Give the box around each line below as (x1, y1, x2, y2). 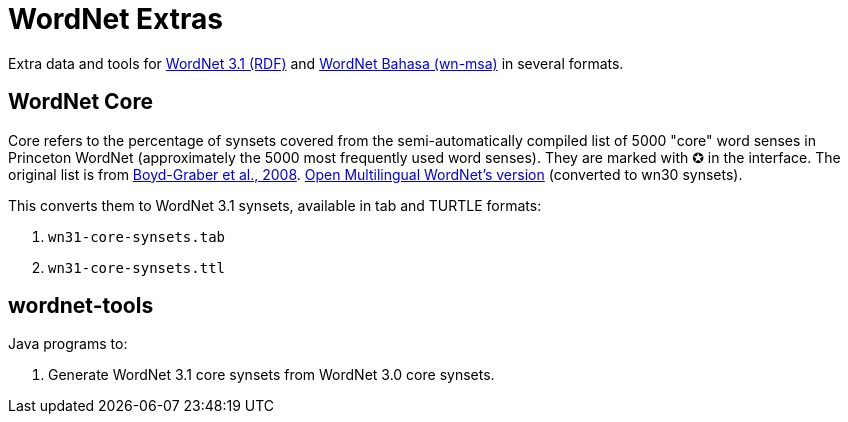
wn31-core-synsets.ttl (48, 259, 226, 276)
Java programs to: (8, 335, 128, 353)
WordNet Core (8, 89, 154, 115)
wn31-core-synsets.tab (48, 228, 226, 245)
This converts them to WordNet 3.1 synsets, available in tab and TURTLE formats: (8, 196, 542, 214)
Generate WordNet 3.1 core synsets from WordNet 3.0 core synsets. (48, 366, 495, 384)
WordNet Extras (8, 2, 223, 36)
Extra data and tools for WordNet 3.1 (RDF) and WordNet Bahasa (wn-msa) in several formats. (8, 54, 624, 72)
